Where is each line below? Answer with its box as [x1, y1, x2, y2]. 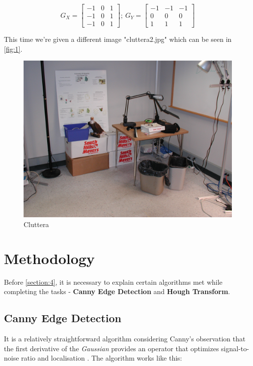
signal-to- [221, 343, 249, 353]
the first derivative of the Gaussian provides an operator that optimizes [4, 343, 219, 353]
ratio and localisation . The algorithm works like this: [21, 353, 182, 363]
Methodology [4, 248, 95, 268]
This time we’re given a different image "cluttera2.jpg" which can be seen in [4, 34, 232, 44]
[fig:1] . [4, 43, 23, 54]
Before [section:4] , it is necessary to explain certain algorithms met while [4, 276, 223, 287]
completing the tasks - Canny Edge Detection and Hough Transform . [4, 286, 230, 297]
